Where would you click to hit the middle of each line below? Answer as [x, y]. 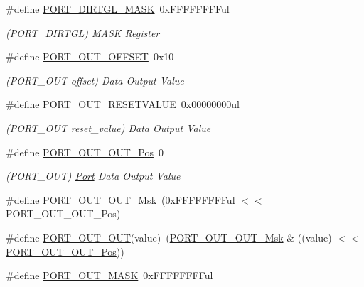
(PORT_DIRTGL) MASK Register [83, 32]
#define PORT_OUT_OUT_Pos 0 [85, 152]
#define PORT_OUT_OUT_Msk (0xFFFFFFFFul [121, 199]
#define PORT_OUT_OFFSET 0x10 [90, 56]
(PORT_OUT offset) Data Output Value [95, 80]
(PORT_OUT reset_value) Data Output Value [108, 128]
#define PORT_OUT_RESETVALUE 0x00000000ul [123, 104]
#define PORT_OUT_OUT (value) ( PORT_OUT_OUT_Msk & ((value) [169, 237]
